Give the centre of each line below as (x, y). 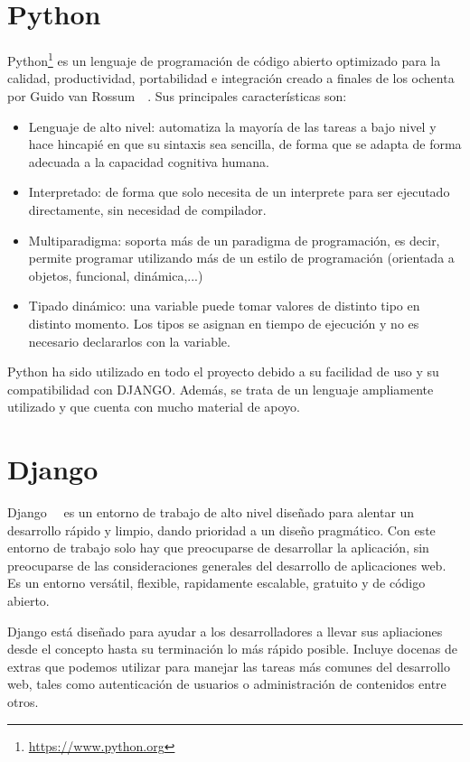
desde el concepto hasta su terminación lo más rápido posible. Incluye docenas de (232, 649)
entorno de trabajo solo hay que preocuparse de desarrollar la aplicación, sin (218, 548)
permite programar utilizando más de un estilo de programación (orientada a (241, 258)
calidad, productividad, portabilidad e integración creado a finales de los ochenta (231, 78)
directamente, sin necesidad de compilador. (147, 209)
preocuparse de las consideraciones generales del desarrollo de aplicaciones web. (227, 565)
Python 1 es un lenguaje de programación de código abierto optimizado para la (224, 59)
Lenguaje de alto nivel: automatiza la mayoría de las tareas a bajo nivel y (232, 126)
